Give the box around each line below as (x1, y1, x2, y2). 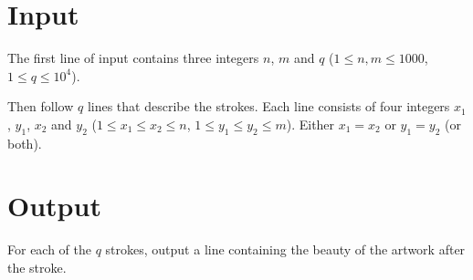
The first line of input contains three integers (7, 48, 259, 67)
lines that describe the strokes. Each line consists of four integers (87, 97, 450, 116)
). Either (286, 114, 335, 133)
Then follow (7, 97, 74, 116)
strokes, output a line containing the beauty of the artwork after (105, 240, 466, 259)
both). (7, 133, 42, 152)
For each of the (7, 240, 92, 259)
